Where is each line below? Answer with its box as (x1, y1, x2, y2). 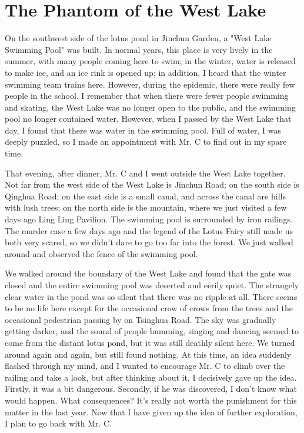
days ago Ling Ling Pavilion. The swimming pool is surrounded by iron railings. (5, 213, 293, 225)
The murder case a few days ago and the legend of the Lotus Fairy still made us (5, 224, 293, 237)
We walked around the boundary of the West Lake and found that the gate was (5, 267, 292, 279)
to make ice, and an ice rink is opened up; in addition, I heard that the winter (5, 66, 286, 78)
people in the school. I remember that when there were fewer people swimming (5, 89, 289, 102)
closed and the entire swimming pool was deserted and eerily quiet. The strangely (5, 279, 299, 291)
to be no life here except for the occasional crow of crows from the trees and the (5, 302, 293, 314)
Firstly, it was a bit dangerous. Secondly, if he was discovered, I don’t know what (5, 382, 297, 395)
